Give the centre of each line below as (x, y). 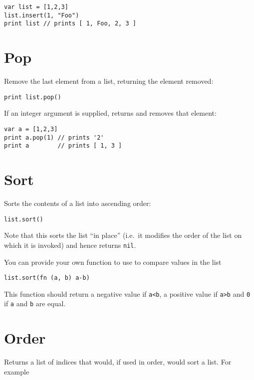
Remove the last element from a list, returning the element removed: (109, 81)
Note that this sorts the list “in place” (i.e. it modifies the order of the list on (123, 235)
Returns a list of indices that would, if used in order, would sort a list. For (118, 362)
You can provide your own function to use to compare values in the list (113, 262)
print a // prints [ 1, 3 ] (63, 146)
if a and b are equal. (35, 303)
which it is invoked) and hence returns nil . (70, 245)
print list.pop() (33, 97)
